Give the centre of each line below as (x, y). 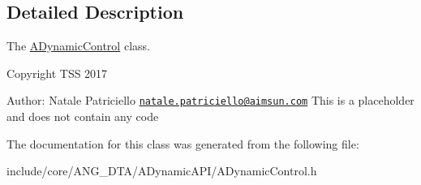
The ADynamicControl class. (78, 46)
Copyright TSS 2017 (57, 73)
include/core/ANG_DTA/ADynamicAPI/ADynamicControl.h (162, 171)
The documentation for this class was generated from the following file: (183, 143)
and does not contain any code (83, 116)
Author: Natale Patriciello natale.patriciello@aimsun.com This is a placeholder (210, 100)
